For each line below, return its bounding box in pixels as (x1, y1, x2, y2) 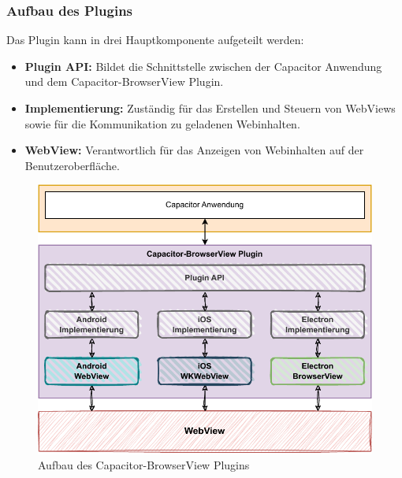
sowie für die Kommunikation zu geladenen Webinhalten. (24, 115, 300, 132)
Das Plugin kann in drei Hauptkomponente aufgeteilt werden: (6, 31, 304, 48)
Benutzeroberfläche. (24, 157, 120, 173)
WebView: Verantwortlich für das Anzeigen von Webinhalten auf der (24, 142, 364, 158)
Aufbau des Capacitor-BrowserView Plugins (38, 457, 250, 473)
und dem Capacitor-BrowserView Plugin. (24, 73, 224, 90)
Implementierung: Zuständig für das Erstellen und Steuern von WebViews (24, 100, 396, 116)
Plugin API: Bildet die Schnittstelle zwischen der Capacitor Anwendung (24, 57, 382, 74)
